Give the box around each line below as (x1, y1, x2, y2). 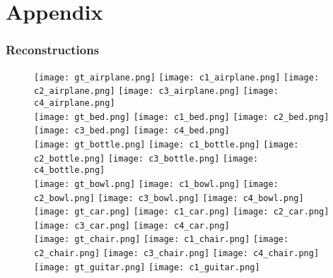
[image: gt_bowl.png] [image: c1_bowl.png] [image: (34, 179, 279, 189)
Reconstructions (6, 41, 100, 59)
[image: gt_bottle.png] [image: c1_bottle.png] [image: (34, 139, 299, 150)
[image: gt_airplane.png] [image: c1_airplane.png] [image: (34, 72, 320, 83)
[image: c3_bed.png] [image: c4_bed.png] (34, 126, 230, 136)
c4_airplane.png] (34, 97, 115, 108)
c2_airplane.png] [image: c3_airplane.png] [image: (34, 86, 279, 97)
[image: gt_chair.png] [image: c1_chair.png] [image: (34, 234, 289, 245)
